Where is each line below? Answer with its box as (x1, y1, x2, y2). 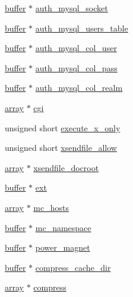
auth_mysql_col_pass (35, 61, 118, 74)
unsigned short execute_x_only (5, 121, 121, 134)
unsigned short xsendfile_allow (5, 141, 117, 154)
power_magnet (35, 241, 90, 254)
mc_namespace (35, 221, 91, 233)
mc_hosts (33, 201, 69, 213)
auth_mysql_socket (35, 2, 108, 14)
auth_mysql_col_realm (35, 81, 123, 94)
